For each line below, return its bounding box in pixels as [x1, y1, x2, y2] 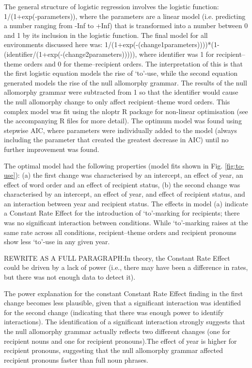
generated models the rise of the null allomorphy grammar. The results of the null [4, 77, 247, 87]
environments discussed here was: [4, 39, 103, 50]
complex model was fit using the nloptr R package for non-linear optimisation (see [4, 106, 248, 116]
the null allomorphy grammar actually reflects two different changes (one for [4, 326, 231, 336]
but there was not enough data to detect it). [4, 272, 136, 282]
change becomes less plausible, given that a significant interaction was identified [4, 298, 241, 308]
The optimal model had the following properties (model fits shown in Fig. [4, 160, 223, 170]
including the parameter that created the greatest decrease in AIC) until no [4, 134, 229, 145]
